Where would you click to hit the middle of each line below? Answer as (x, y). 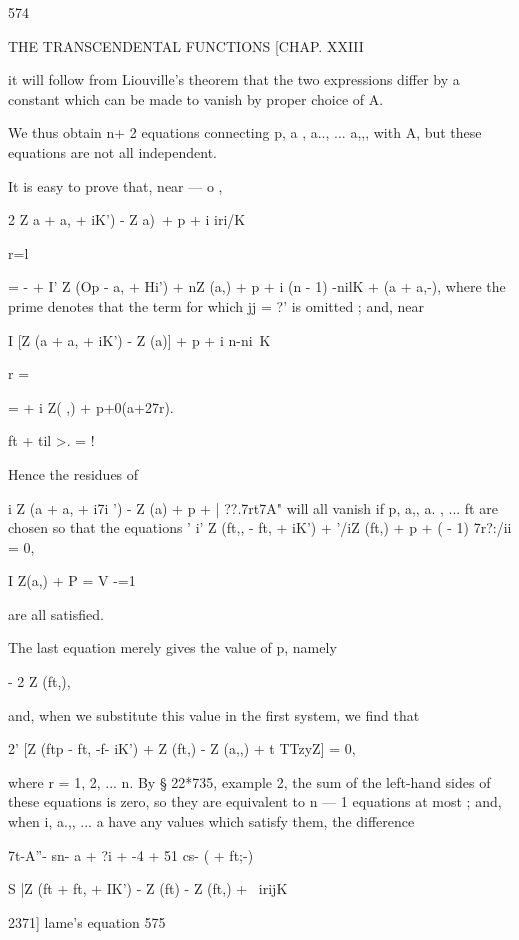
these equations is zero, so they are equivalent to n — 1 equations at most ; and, (255, 801)
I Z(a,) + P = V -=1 (72, 580)
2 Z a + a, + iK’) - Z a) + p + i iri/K (127, 219)
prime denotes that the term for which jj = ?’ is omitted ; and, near (216, 305)
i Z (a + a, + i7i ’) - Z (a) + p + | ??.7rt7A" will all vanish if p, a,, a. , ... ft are (253, 507)
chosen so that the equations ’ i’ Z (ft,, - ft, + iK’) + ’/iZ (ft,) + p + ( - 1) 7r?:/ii (260, 527)
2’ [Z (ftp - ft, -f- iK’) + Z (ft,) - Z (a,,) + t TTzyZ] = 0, (182, 748)
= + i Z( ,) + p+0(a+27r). (91, 406)
